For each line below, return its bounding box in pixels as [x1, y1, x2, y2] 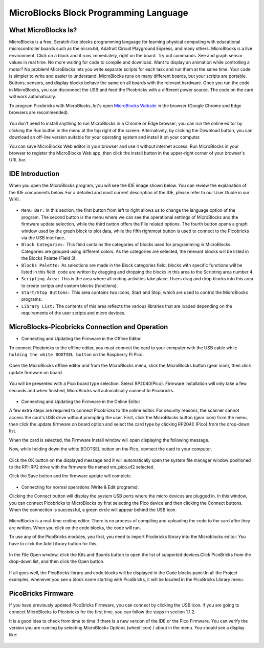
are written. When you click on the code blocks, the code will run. [9, 525, 141, 531]
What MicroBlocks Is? [9, 26, 77, 34]
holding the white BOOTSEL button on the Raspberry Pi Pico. [9, 351, 144, 357]
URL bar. [9, 157, 27, 163]
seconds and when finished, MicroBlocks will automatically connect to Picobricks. [9, 387, 175, 393]
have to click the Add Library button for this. [9, 540, 98, 546]
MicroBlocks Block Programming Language [9, 7, 188, 18]
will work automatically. [9, 93, 56, 100]
